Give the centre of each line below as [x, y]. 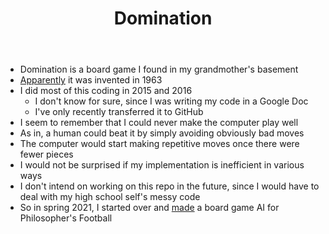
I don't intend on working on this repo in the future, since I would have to [169, 186]
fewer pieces [46, 154]
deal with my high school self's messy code [110, 197]
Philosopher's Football [66, 218]
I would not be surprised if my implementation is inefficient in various [162, 165]
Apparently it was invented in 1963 [91, 80]
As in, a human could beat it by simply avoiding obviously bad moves [162, 133]
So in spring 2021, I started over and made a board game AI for [149, 208]
